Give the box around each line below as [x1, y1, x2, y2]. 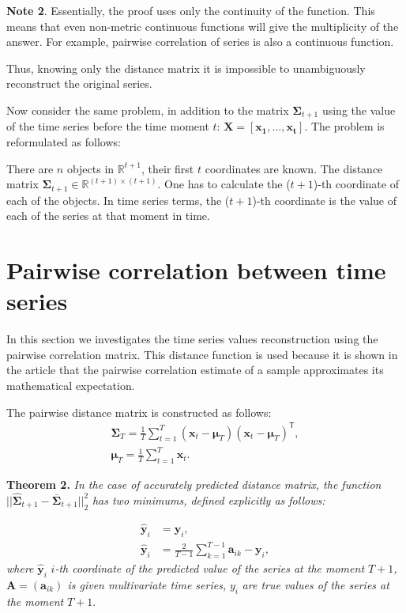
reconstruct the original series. [6, 75, 152, 92]
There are [6, 160, 54, 176]
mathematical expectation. [6, 377, 135, 393]
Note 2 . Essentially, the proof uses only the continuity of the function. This [6, 2, 375, 18]
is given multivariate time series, [67, 576, 227, 592]
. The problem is [304, 118, 385, 134]
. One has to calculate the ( [157, 176, 291, 192]
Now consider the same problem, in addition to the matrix [6, 101, 289, 118]
